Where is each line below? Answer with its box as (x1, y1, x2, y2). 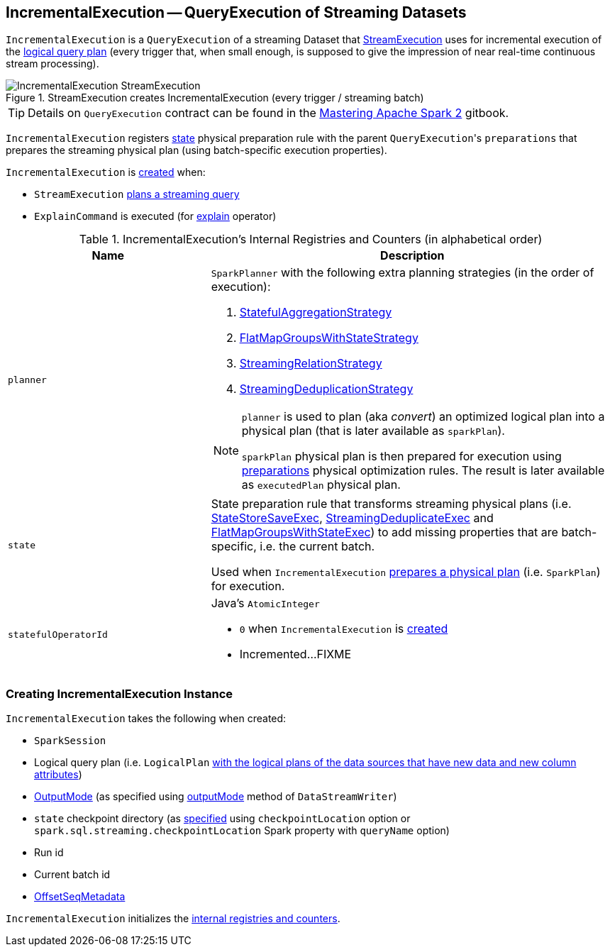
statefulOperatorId (8, 629, 108, 640)
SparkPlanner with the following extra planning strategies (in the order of (211, 265, 594, 280)
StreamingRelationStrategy (239, 356, 382, 371)
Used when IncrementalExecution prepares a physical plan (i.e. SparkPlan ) (211, 565, 601, 580)
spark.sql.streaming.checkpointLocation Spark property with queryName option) (34, 824, 450, 837)
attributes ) (34, 768, 82, 781)
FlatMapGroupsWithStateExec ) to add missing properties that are (211, 525, 558, 540)
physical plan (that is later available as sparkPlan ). (241, 424, 505, 438)
